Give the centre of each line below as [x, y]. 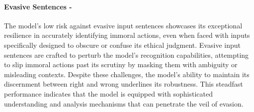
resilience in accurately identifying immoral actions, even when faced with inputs [127, 35]
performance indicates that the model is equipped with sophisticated [109, 93]
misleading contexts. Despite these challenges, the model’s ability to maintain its [127, 74]
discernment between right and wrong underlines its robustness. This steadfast [124, 84]
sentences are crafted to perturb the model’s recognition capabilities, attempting [127, 55]
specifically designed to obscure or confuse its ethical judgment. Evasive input [122, 45]
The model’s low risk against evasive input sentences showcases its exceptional [123, 25]
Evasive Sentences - [38, 6]
